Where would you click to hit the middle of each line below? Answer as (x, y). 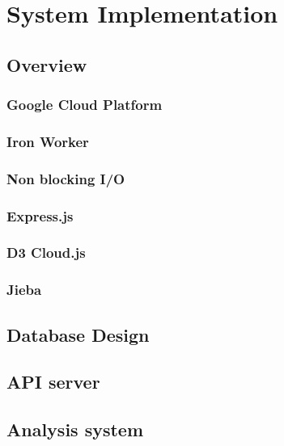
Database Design (78, 334)
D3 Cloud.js (46, 252)
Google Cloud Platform (85, 105)
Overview (47, 64)
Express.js (40, 215)
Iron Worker (48, 141)
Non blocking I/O (66, 178)
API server (53, 382)
